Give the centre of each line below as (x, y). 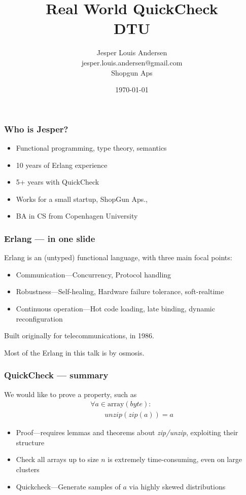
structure (30, 442)
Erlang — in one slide (50, 238)
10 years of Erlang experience (62, 165)
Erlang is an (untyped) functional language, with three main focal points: (118, 257)
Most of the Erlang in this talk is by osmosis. (74, 352)
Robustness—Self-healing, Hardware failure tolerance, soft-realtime (120, 291)
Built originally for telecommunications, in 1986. (79, 335)
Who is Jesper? (36, 129)
